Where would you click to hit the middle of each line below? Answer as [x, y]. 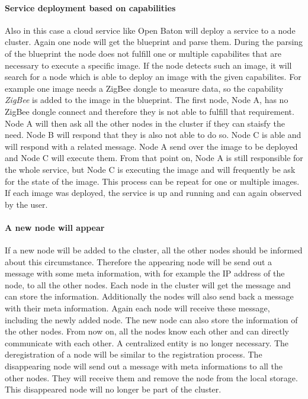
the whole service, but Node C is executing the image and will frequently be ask [150, 169]
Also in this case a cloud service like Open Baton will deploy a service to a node [150, 30]
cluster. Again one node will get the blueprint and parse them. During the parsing [154, 42]
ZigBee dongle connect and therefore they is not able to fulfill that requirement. [150, 111]
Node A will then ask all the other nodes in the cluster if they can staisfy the [145, 123]
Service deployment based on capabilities [90, 7]
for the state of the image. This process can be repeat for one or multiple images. [152, 181]
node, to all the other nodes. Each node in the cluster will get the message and [148, 284]
